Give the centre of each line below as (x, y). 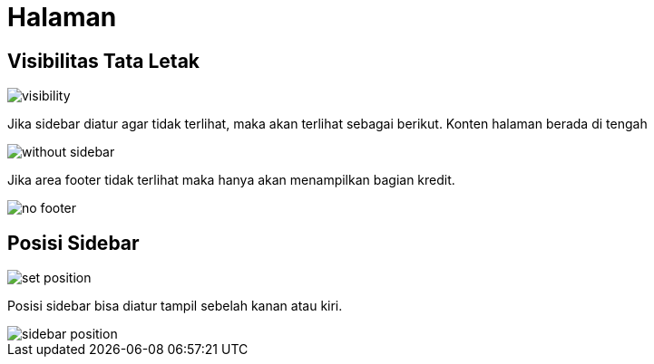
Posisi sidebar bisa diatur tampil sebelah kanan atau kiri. (175, 306)
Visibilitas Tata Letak (104, 61)
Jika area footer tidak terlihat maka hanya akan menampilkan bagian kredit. (231, 180)
